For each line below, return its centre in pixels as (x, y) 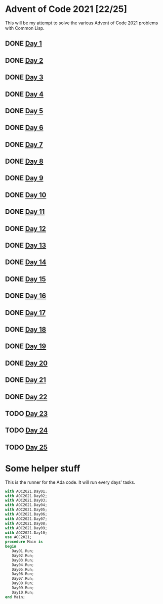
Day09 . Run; (23, 588)
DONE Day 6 (24, 128)
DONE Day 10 (26, 195)
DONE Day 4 (24, 94)
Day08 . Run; (23, 583)
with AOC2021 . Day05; (26, 510)
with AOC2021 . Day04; (26, 505)
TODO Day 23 (26, 413)
